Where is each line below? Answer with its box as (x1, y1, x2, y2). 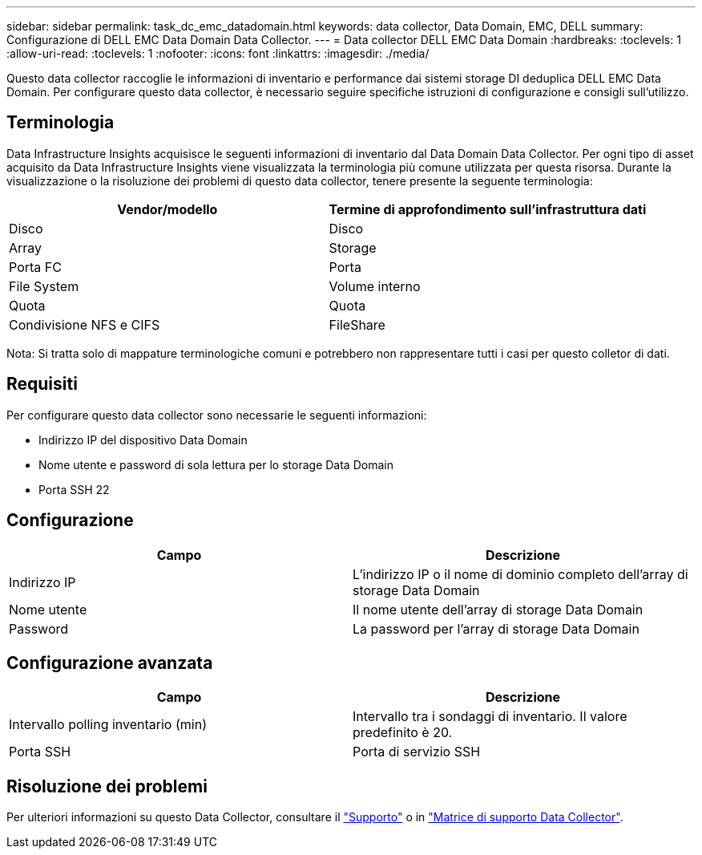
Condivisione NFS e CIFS (9, 316, 160, 333)
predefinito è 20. (353, 724, 453, 741)
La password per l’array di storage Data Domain (353, 620, 639, 637)
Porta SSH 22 (38, 482, 110, 496)
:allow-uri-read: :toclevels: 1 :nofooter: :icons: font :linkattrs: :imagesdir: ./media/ (6, 47, 430, 60)
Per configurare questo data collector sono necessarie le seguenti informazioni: (6, 407, 427, 422)
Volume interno (329, 278, 421, 294)
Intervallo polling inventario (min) (9, 716, 207, 733)
